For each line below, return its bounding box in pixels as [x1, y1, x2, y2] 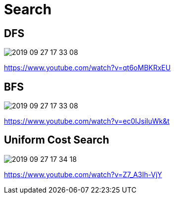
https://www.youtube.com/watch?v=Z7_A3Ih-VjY [4, 170, 162, 179]
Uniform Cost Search [4, 134, 109, 147]
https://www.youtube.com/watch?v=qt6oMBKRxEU [4, 63, 171, 72]
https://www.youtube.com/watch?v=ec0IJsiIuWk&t [4, 117, 170, 126]
